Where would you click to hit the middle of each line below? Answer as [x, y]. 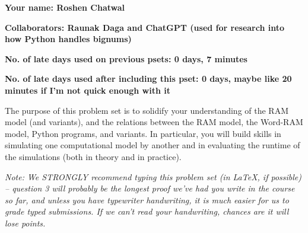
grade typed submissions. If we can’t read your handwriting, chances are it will [147, 211]
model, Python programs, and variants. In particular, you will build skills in [143, 133]
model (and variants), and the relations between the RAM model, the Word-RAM [154, 122]
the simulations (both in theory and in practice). [93, 156]
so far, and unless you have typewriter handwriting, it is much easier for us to [147, 200]
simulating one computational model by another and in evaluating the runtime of [153, 145]
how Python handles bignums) [68, 39]
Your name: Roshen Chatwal [65, 7]
